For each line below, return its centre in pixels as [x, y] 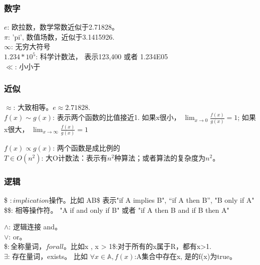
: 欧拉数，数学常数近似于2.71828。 [63, 27]
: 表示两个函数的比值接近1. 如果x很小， [117, 117]
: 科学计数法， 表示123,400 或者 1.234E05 [102, 56]
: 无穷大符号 [31, 46]
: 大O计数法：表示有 [74, 157]
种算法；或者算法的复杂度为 [160, 157]
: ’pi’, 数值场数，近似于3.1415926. [61, 36]
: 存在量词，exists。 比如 [48, 256]
